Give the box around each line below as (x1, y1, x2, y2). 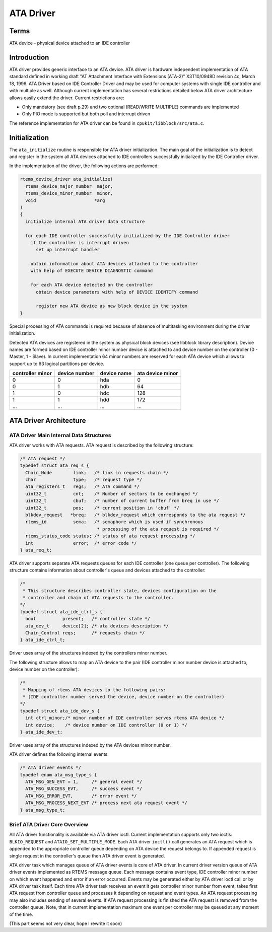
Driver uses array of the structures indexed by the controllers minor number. (9, 650, 168, 656)
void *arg (25, 197, 105, 203)
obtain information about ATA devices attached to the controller (30, 261, 198, 267)
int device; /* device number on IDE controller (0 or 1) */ (25, 722, 187, 728)
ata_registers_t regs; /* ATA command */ (25, 484, 140, 489)
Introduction (9, 53, 49, 61)
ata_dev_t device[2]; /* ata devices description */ (25, 623, 169, 629)
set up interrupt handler (36, 247, 100, 253)
